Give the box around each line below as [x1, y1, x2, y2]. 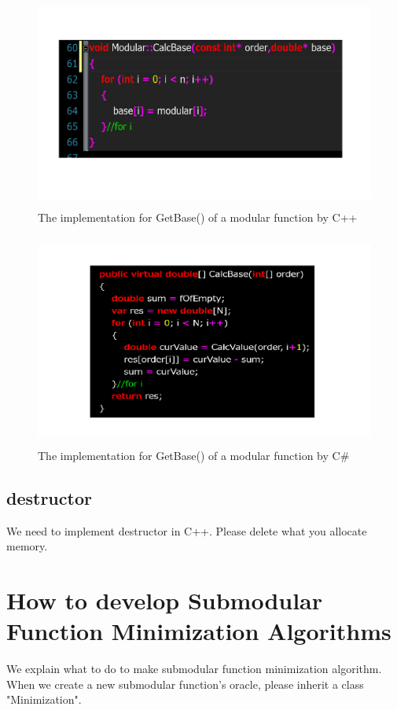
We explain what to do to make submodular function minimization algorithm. [6, 660, 382, 677]
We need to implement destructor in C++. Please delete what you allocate [6, 522, 367, 539]
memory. [6, 538, 48, 554]
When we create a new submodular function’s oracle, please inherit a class [6, 675, 364, 692]
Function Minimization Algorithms [6, 615, 391, 647]
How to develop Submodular [6, 584, 323, 616]
